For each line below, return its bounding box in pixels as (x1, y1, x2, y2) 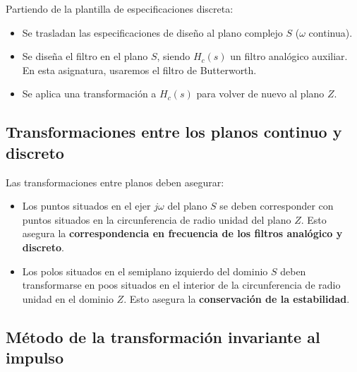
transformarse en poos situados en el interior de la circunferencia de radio (22, 277, 341, 292)
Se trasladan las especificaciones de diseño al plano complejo (22, 25, 283, 40)
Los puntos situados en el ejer (22, 198, 151, 213)
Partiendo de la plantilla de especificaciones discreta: (6, 1, 234, 16)
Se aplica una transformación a (22, 86, 157, 101)
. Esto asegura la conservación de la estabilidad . (123, 291, 350, 306)
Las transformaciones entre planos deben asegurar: (6, 174, 224, 189)
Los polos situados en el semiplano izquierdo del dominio (22, 263, 268, 278)
